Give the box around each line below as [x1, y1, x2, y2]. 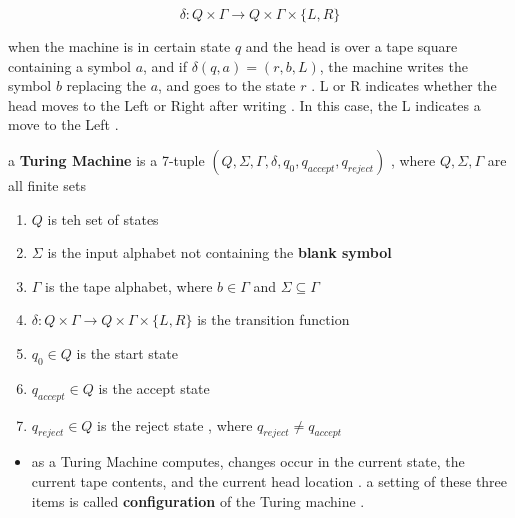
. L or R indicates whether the [311, 75, 497, 96]
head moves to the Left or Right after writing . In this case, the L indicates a [8, 94, 481, 115]
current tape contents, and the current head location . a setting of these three [31, 470, 508, 491]
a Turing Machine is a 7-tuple [8, 149, 205, 170]
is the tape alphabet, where [45, 275, 213, 296]
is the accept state [98, 377, 210, 398]
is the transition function [197, 309, 350, 330]
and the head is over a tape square [245, 36, 458, 56]
